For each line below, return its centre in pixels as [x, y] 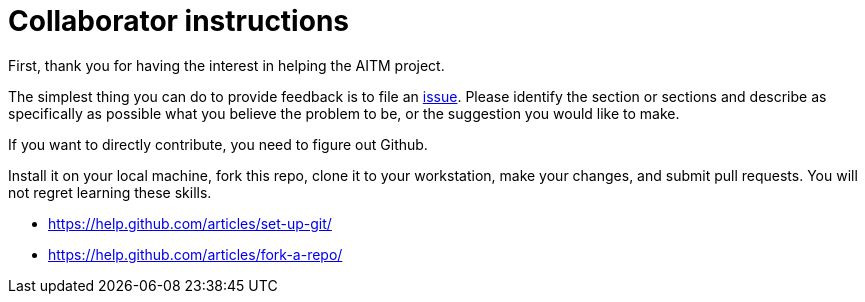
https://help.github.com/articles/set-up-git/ [190, 223]
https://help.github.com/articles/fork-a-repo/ [195, 254]
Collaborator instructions [178, 21]
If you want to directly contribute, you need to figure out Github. [218, 144]
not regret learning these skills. [110, 192]
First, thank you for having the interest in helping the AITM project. [226, 65]
